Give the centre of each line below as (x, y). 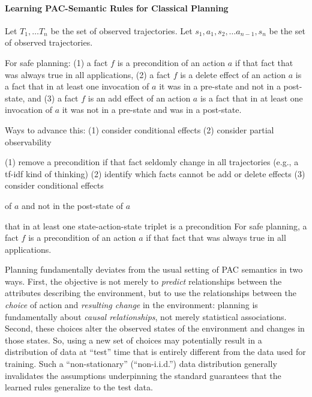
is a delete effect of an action (233, 74)
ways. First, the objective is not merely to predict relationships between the (143, 281)
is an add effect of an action (139, 98)
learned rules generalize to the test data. (79, 387)
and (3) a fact (53, 98)
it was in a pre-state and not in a (220, 86)
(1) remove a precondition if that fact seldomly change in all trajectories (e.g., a (152, 162)
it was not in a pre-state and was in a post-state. (152, 110)
